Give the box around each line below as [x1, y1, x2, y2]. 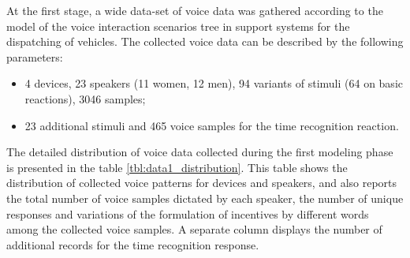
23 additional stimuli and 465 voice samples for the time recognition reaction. [24, 117, 399, 133]
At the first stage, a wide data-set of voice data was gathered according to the [6, 2, 383, 18]
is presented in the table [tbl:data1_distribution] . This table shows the [6, 159, 348, 175]
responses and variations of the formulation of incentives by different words [6, 205, 369, 222]
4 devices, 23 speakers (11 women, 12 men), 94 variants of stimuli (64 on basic [24, 75, 403, 92]
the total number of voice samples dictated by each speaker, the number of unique [6, 189, 404, 206]
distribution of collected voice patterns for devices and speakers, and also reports [6, 174, 397, 191]
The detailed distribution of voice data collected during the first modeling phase [6, 144, 393, 160]
